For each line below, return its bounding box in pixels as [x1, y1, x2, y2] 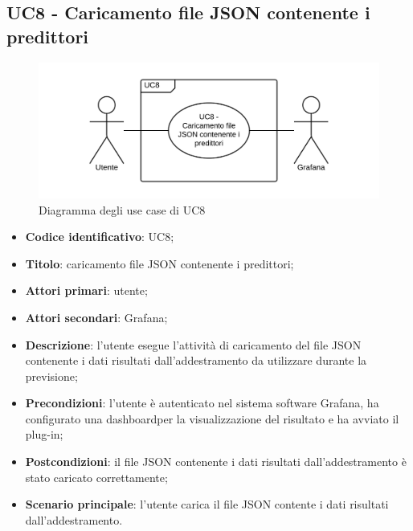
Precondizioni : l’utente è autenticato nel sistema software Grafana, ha [25, 394, 379, 411]
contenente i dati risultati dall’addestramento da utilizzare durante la [25, 352, 367, 369]
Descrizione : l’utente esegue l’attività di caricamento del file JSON [25, 336, 362, 353]
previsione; [25, 367, 78, 384]
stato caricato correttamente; [25, 468, 168, 485]
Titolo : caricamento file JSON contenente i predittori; [25, 255, 294, 272]
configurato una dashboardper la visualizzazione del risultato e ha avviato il [25, 410, 399, 427]
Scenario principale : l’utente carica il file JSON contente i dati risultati [25, 496, 389, 513]
